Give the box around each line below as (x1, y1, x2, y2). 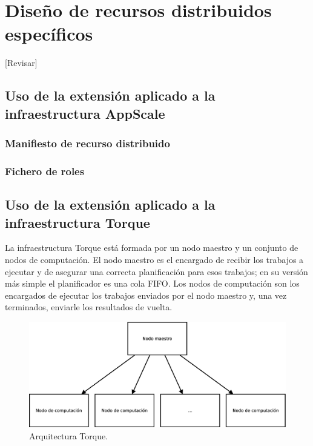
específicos (5, 21, 93, 46)
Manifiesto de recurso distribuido (5, 136, 170, 150)
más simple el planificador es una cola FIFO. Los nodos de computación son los (5, 277, 300, 290)
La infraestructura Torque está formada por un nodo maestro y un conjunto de (5, 241, 298, 254)
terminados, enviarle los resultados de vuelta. (5, 301, 173, 313)
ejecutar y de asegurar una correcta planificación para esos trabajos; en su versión (5, 265, 308, 278)
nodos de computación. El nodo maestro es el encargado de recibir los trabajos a (5, 253, 304, 265)
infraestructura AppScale (5, 104, 165, 122)
